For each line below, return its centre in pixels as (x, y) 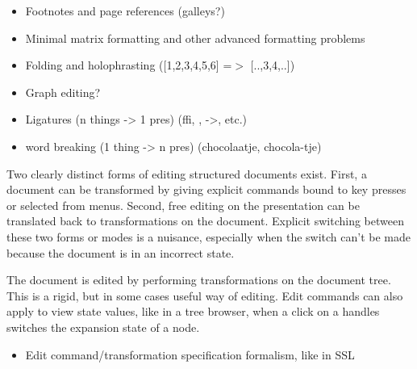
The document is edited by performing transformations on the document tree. (199, 280)
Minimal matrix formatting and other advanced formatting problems (195, 38)
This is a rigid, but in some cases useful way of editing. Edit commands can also (205, 295)
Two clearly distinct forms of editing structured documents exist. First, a (187, 173)
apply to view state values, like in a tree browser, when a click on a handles (193, 311)
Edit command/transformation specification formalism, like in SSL (190, 354)
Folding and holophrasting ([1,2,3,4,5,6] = (129, 65)
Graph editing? (63, 92)
